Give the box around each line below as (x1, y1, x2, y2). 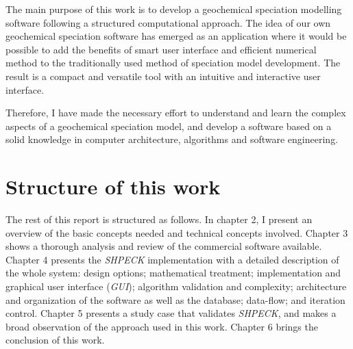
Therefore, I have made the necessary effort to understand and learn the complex (5, 105, 346, 120)
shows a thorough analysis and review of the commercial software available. (5, 239, 322, 253)
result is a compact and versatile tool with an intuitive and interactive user (5, 68, 321, 83)
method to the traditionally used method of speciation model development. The (5, 55, 341, 70)
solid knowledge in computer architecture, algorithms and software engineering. (5, 132, 339, 146)
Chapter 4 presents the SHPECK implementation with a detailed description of (5, 252, 339, 266)
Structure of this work (5, 172, 221, 201)
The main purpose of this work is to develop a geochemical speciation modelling (5, 2, 342, 16)
